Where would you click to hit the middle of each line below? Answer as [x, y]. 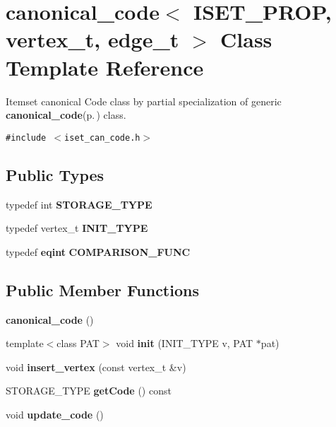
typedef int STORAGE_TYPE [79, 204]
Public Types [55, 174]
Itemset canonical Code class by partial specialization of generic [144, 101]
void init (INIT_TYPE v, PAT [185, 343]
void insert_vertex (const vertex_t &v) [96, 367]
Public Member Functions [102, 289]
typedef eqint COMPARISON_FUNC [98, 251]
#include [26, 138]
